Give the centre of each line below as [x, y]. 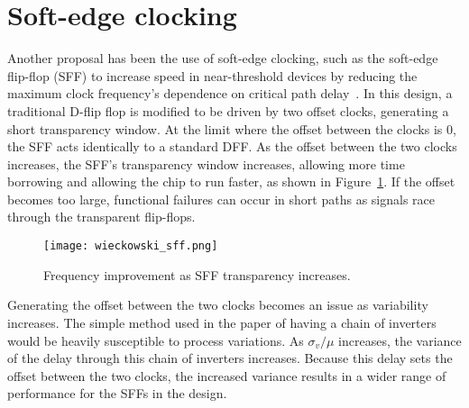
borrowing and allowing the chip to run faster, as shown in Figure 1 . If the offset [231, 181]
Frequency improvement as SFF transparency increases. [197, 274]
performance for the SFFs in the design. [117, 393]
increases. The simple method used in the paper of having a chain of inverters [222, 322]
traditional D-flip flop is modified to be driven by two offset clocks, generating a [228, 110]
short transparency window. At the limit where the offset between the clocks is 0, [232, 128]
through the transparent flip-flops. [101, 217]
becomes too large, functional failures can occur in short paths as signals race [221, 199]
